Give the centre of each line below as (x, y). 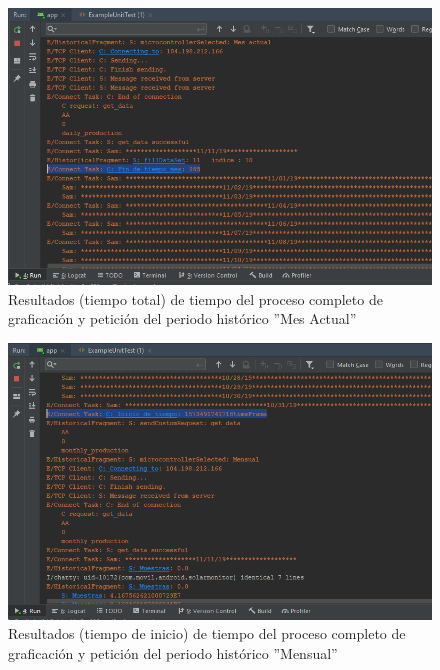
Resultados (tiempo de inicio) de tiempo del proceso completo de (207, 633)
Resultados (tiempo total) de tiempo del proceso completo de (195, 298)
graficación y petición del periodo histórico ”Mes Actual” (182, 318)
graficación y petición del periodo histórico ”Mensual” (173, 652)
